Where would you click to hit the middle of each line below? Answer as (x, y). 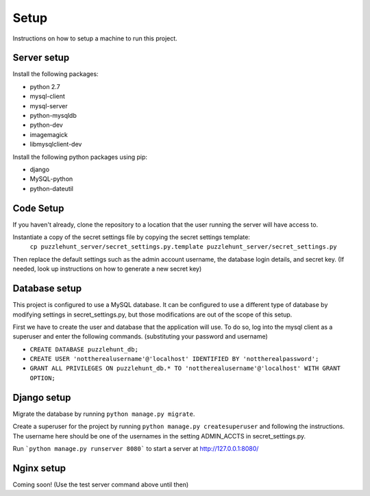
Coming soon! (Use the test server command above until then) (101, 484)
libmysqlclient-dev (56, 145)
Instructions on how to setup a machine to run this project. (95, 38)
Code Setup (38, 208)
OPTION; (43, 378)
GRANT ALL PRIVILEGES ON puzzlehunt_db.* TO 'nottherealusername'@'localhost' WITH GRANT (185, 369)
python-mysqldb (53, 116)
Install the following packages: (56, 74)
